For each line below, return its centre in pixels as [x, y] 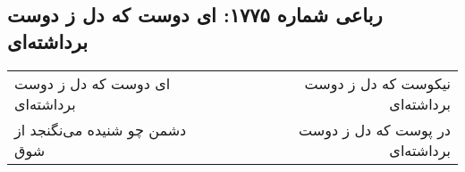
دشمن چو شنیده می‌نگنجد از [101, 129]
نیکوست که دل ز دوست [377, 83]
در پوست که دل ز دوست [375, 129]
